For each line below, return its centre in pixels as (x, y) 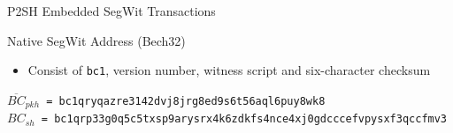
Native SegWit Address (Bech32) (96, 40)
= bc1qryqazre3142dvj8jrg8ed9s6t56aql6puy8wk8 (186, 101)
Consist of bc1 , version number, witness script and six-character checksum (229, 70)
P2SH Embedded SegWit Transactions (111, 11)
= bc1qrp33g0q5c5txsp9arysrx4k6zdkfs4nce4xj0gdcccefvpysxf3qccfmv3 (244, 119)
